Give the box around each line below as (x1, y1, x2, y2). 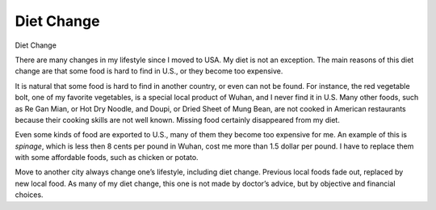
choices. (15, 190, 44, 199)
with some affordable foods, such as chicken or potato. (15, 153, 199, 162)
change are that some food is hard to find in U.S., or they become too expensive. (15, 66, 283, 76)
